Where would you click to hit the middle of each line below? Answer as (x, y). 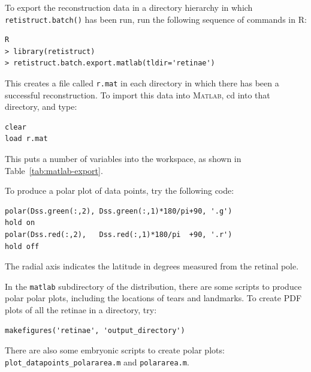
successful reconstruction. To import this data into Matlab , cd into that (138, 94)
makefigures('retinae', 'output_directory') (95, 330)
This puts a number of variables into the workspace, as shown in (123, 159)
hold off (22, 246)
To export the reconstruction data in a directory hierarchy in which (129, 7)
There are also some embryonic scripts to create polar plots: (115, 350)
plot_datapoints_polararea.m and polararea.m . (97, 361)
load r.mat (26, 139)
